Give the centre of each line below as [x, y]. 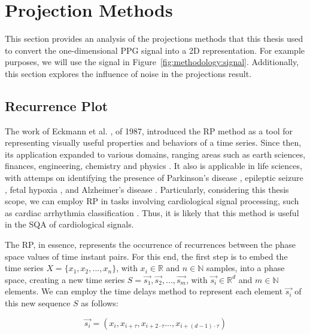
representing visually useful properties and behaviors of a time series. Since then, [153, 142]
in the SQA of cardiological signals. [69, 224]
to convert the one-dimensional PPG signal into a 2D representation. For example [155, 50]
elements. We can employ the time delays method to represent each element [144, 291]
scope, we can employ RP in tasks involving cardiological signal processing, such [152, 201]
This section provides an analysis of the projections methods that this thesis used [154, 39]
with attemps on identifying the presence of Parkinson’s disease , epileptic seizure [154, 178]
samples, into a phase [246, 268]
